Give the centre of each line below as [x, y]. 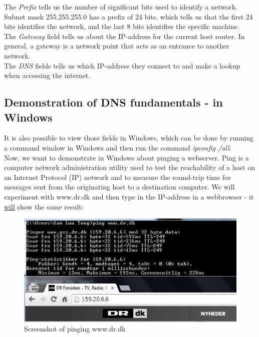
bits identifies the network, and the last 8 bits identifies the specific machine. [122, 26]
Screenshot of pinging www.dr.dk [75, 329]
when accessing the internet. [47, 75]
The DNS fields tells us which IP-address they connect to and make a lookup [122, 65]
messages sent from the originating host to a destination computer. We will [119, 187]
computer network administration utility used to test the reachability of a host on [129, 167]
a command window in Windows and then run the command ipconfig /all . [118, 147]
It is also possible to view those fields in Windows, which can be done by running [129, 138]
